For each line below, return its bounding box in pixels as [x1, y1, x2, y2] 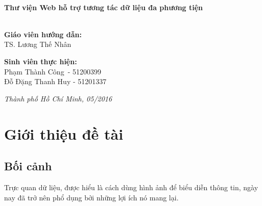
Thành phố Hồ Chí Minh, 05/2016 [4, 93, 112, 104]
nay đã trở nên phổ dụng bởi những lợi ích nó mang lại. [4, 192, 179, 202]
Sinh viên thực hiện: [4, 56, 77, 66]
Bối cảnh [4, 158, 52, 174]
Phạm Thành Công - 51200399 [4, 66, 101, 76]
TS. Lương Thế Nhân [4, 39, 72, 49]
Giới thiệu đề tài [4, 123, 124, 144]
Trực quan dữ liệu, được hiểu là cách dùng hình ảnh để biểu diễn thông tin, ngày [4, 182, 258, 192]
